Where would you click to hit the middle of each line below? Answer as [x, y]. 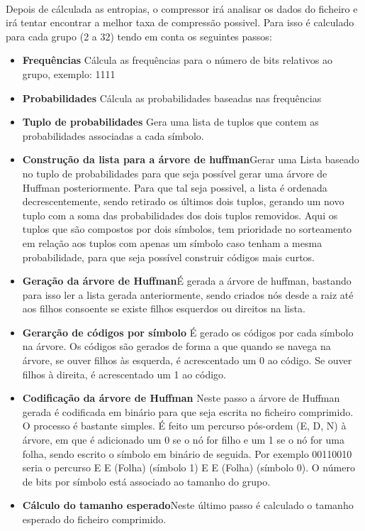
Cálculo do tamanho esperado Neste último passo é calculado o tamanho [188, 505]
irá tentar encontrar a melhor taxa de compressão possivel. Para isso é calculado [180, 22]
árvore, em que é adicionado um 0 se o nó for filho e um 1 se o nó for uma [183, 440]
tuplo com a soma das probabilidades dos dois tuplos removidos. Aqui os [180, 215]
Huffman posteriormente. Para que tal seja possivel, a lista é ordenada [175, 187]
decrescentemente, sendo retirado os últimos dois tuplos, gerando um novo [183, 201]
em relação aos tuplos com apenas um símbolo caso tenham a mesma [172, 242]
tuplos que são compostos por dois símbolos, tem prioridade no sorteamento [187, 229]
